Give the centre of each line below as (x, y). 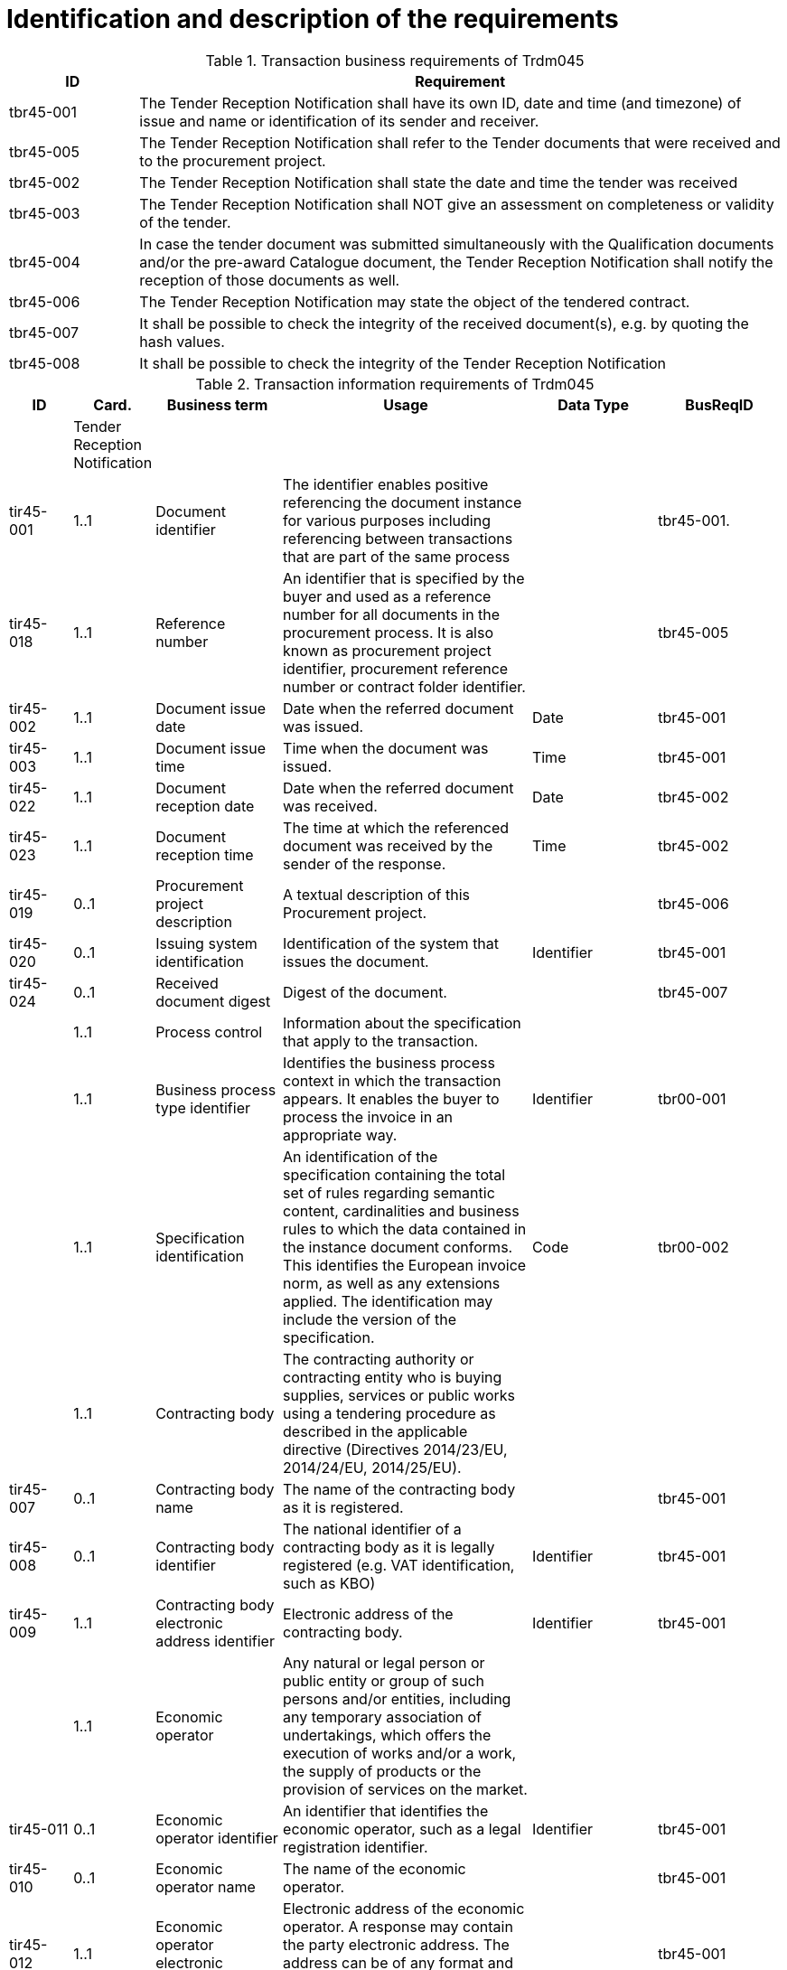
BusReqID (719, 404)
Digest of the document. (365, 992)
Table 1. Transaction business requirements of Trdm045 (395, 60)
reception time (205, 854)
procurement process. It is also (389, 632)
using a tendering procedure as (389, 1413)
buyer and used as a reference (387, 596)
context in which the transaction (392, 1080)
